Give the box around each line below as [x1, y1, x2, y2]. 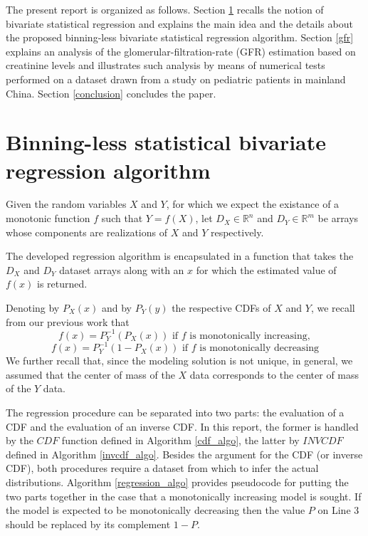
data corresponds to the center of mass [189, 367, 359, 382]
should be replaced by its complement [6, 516, 171, 531]
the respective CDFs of [172, 300, 271, 315]
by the [6, 433, 33, 448]
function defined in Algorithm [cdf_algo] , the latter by [61, 433, 300, 448]
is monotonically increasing [189, 330, 307, 341]
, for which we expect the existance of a [166, 196, 340, 211]
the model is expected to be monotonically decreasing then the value [6, 503, 305, 517]
